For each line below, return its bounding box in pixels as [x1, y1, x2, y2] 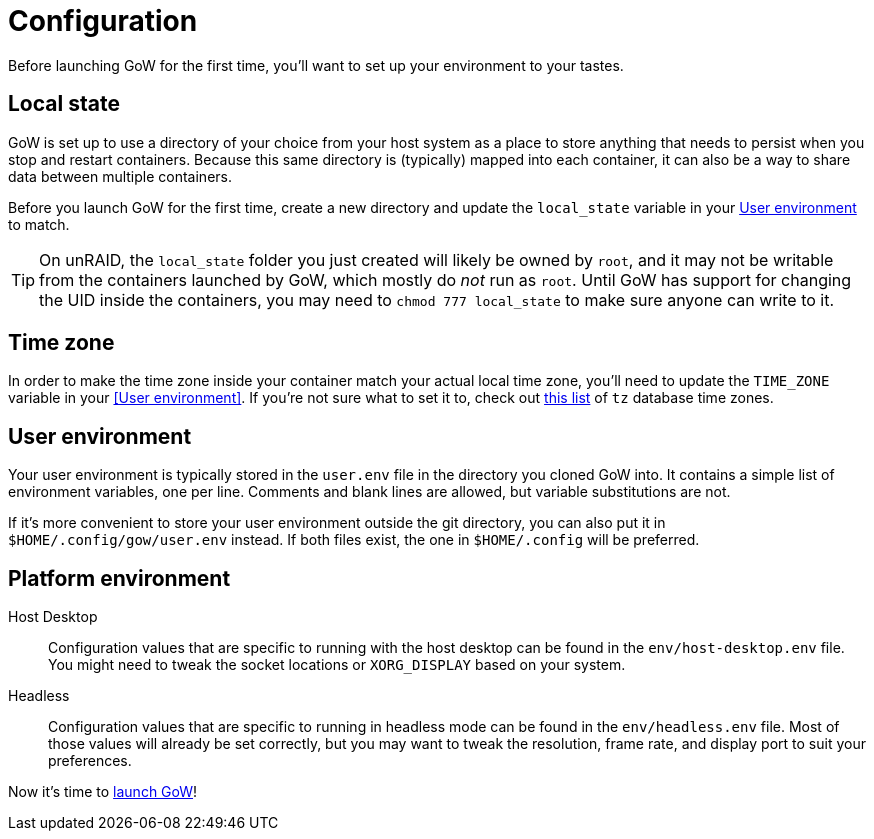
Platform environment [8, 565, 231, 591]
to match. [8, 215, 70, 233]
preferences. [48, 752, 132, 770]
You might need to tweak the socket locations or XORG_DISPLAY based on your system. [48, 656, 626, 674]
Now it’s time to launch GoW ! [8, 783, 198, 801]
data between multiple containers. [8, 167, 232, 185]
